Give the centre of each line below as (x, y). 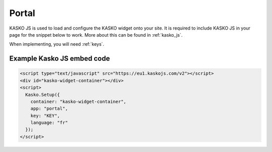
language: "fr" (49, 123)
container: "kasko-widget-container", (78, 101)
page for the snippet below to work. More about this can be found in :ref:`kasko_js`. (96, 35)
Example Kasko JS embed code (60, 58)
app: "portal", (49, 109)
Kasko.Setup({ (43, 95)
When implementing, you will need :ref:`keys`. (57, 44)
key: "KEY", (45, 116)
